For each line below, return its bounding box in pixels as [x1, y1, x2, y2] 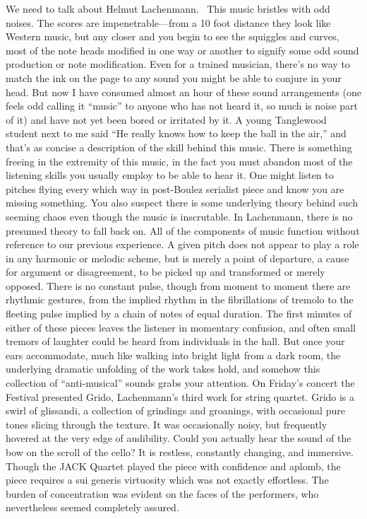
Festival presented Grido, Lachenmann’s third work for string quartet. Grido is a [6, 389, 355, 404]
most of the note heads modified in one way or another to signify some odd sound [6, 42, 359, 57]
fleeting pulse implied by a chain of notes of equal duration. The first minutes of [6, 306, 352, 321]
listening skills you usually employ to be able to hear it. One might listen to [6, 168, 334, 182]
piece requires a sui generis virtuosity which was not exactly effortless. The [6, 472, 329, 487]
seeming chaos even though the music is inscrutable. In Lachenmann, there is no [6, 209, 353, 223]
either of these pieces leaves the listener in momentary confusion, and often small [6, 320, 356, 334]
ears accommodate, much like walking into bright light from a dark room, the [6, 347, 341, 362]
